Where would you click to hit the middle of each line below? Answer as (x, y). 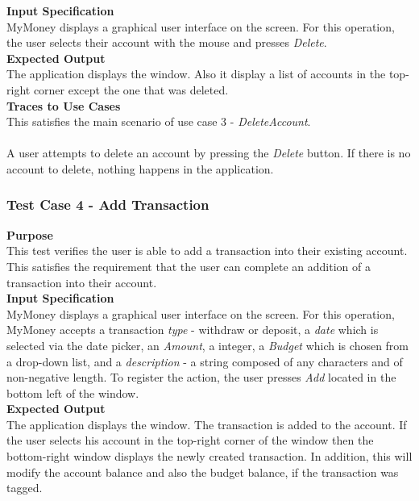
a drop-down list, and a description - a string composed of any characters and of (205, 361)
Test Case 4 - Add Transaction (108, 205)
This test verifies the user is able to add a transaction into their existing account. (207, 250)
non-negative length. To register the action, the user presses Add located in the (201, 377)
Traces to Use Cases (64, 105)
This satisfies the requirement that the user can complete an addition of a (189, 266)
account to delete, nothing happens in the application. (140, 168)
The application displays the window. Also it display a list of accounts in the (196, 74)
